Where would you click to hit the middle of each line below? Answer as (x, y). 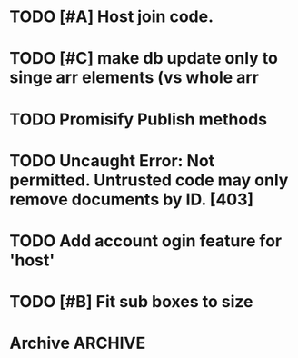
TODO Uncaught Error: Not (112, 160)
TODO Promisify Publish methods (139, 119)
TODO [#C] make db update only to (144, 59)
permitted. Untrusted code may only (149, 180)
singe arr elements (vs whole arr (134, 78)
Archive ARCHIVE (78, 343)
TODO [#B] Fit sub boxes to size (131, 302)
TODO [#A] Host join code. (112, 17)
